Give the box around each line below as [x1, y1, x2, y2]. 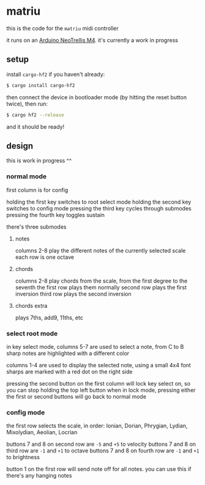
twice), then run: [6, 100, 48, 107]
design [6, 140, 34, 151]
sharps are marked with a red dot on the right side [6, 368, 133, 375]
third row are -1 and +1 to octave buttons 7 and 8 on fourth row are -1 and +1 [6, 447, 199, 454]
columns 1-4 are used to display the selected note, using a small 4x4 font [6, 361, 191, 369]
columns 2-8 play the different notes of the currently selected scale [15, 246, 186, 254]
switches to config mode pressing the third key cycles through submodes [6, 204, 192, 212]
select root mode [6, 329, 58, 338]
